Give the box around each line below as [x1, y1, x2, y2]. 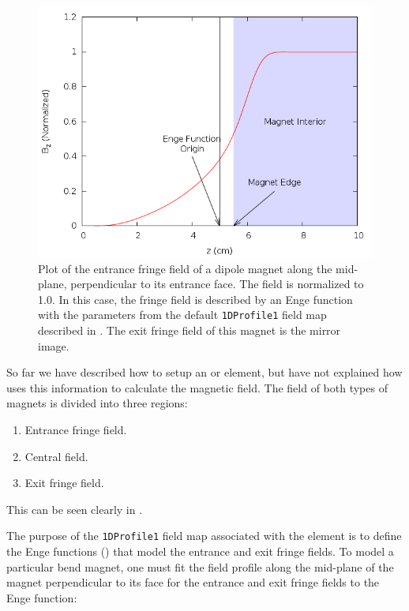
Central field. [24, 448, 88, 464]
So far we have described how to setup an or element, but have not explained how [6, 364, 403, 380]
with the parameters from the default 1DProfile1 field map [38, 306, 327, 323]
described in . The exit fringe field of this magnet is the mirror [38, 322, 341, 339]
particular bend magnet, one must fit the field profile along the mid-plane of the [6, 558, 394, 575]
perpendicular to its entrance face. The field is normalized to [70, 276, 364, 292]
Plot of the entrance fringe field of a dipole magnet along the [38, 260, 332, 276]
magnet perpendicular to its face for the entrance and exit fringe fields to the [6, 574, 380, 590]
